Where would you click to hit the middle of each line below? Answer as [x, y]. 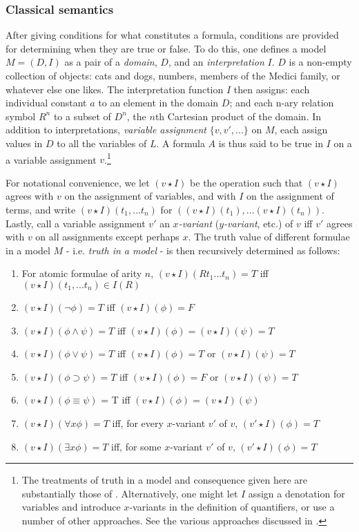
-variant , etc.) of [259, 223]
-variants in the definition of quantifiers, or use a [232, 507]
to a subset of [82, 116]
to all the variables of [102, 143]
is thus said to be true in [271, 143]
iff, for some [136, 446]
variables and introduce [71, 507]
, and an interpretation [216, 62]
